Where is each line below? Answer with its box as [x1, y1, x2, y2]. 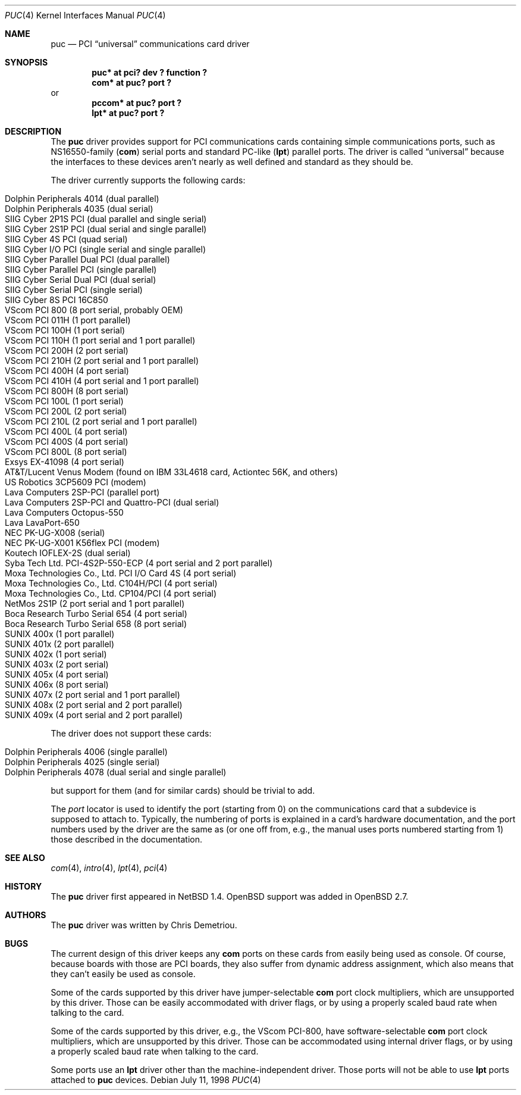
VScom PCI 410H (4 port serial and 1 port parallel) [5, 376, 199, 386]
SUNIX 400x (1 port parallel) [5, 629, 115, 639]
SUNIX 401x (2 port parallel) [5, 639, 115, 649]
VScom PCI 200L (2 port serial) [5, 406, 127, 416]
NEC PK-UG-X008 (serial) [5, 528, 105, 538]
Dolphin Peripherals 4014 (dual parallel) [5, 194, 159, 204]
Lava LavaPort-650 [5, 517, 80, 528]
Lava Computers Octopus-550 [5, 507, 124, 517]
